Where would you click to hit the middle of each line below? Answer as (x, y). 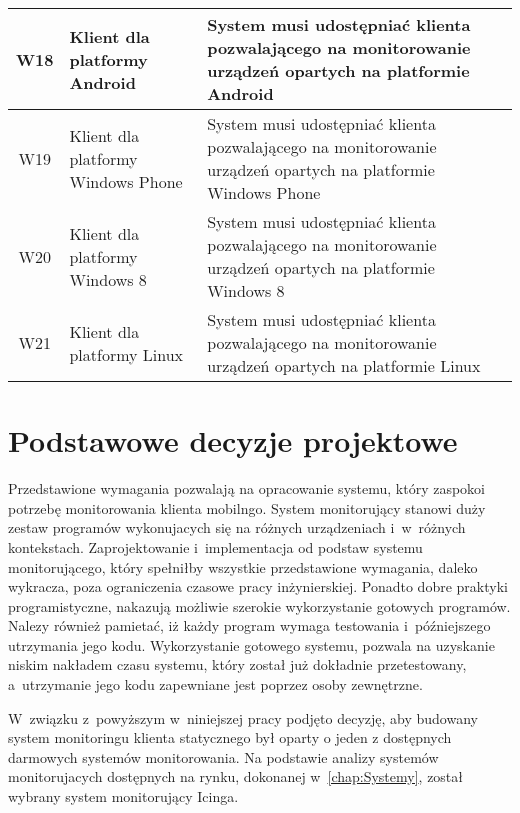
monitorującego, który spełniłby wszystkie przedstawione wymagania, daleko (243, 566)
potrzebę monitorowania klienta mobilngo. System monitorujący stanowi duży (247, 507)
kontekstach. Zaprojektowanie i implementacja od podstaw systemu (215, 546)
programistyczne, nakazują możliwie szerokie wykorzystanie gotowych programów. (259, 605)
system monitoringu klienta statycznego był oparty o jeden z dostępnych (230, 737)
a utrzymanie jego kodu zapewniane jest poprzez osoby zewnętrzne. (215, 684)
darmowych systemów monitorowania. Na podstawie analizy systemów (223, 756)
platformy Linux (126, 354)
